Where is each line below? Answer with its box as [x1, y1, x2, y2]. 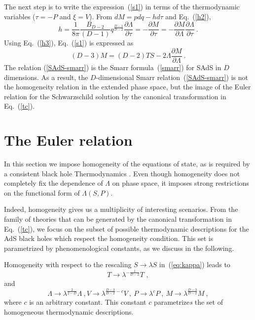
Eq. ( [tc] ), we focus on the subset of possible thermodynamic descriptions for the [4, 223, 249, 234]
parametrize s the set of [153, 297, 223, 307]
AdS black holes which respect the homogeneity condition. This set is [4, 233, 214, 243]
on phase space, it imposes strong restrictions [112, 178, 249, 188]
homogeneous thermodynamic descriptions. [4, 306, 134, 317]
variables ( [4, 11, 36, 21]
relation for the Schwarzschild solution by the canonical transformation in [4, 91, 226, 101]
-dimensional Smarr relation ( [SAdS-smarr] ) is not [96, 72, 249, 82]
